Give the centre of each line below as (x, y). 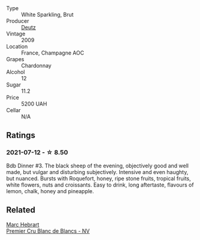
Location (17, 46)
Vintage (16, 34)
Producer (18, 21)
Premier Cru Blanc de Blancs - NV (48, 231)
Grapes (15, 59)
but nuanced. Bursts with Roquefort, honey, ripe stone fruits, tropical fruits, (99, 178)
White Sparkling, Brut (47, 14)
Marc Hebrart (23, 224)
